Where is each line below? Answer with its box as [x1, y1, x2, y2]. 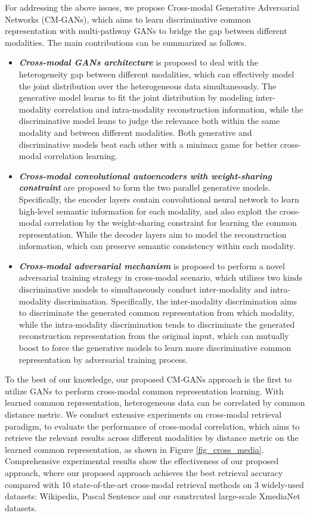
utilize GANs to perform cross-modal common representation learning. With [5, 384, 284, 397]
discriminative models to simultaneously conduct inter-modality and [18, 283, 268, 296]
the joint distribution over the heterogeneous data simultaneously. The [18, 79, 277, 92]
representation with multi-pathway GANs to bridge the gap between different [5, 24, 287, 37]
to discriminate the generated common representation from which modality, [18, 306, 294, 319]
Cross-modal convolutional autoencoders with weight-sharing [18, 169, 272, 182]
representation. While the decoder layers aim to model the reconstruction [18, 228, 287, 240]
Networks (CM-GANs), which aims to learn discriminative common [5, 13, 251, 25]
